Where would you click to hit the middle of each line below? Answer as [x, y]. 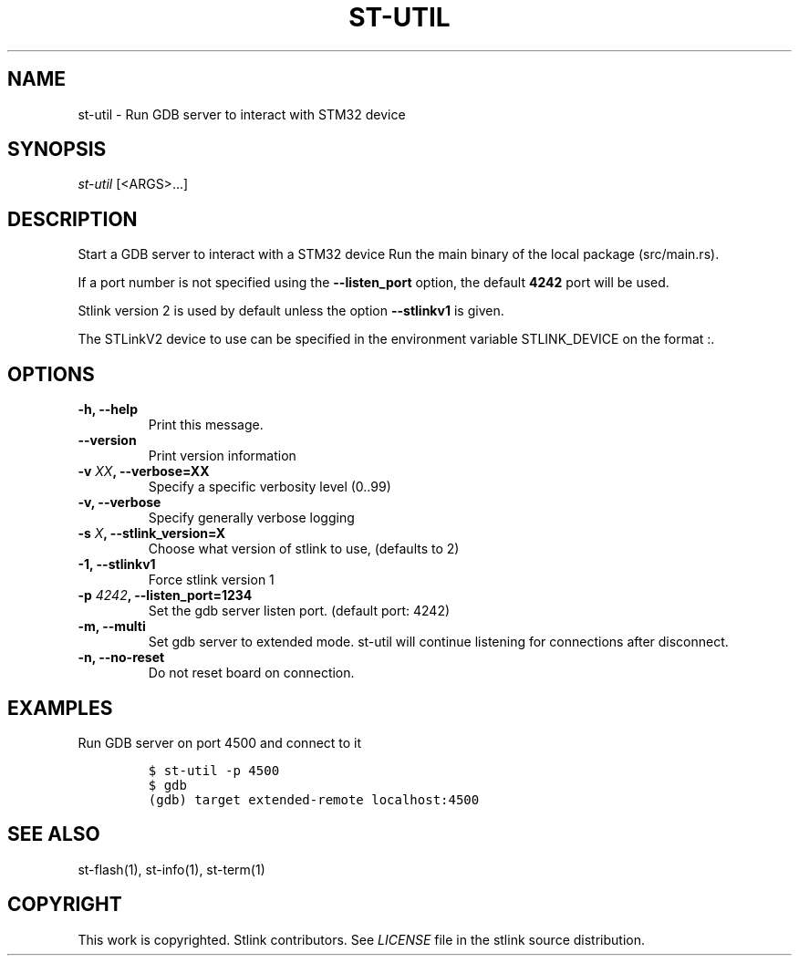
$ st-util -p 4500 [214, 770]
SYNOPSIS [57, 150]
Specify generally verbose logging [251, 518]
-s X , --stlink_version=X [152, 533]
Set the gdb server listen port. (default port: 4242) [299, 611]
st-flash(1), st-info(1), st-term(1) [171, 869]
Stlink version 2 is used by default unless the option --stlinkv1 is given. [291, 311]
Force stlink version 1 [211, 580]
